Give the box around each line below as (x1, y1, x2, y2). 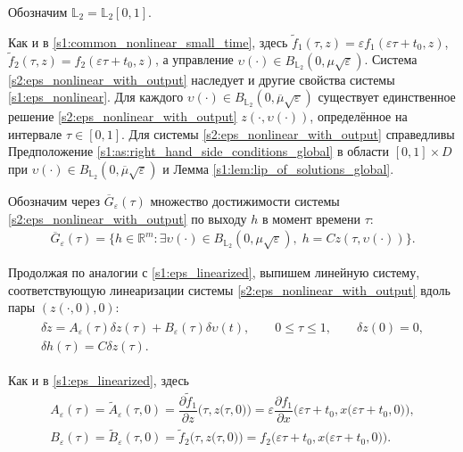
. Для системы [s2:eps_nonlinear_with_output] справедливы (121, 124, 455, 143)
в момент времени (261, 209, 361, 227)
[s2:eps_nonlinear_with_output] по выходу (8, 209, 247, 227)
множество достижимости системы (150, 192, 340, 210)
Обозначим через (8, 192, 101, 210)
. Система (364, 50, 418, 69)
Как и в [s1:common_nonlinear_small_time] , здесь (8, 32, 288, 51)
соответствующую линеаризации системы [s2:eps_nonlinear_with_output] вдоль (8, 280, 451, 299)
